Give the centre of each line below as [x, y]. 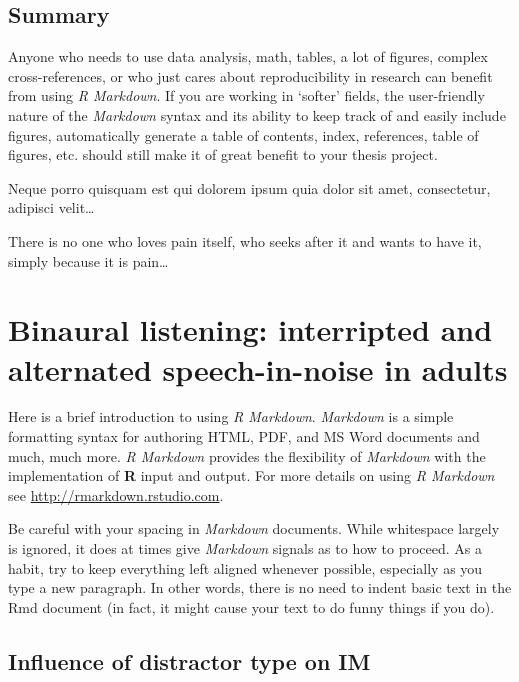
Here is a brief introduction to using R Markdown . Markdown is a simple [231, 416]
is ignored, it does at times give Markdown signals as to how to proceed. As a [245, 548]
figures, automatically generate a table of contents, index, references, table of [243, 134]
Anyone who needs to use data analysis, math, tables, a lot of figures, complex [248, 56]
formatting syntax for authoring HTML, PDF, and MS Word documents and [244, 436]
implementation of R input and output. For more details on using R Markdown [251, 475]
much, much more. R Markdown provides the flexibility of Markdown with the [247, 455]
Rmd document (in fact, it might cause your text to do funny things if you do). [251, 606]
